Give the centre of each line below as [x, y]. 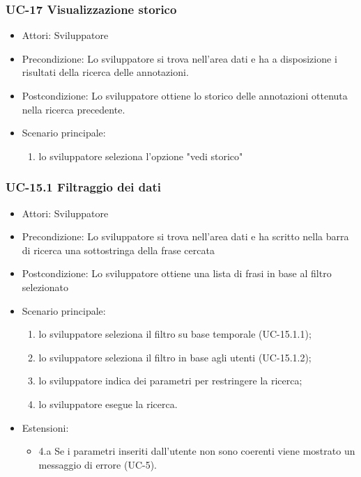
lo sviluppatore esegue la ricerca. [108, 404]
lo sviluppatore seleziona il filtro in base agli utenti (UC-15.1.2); [175, 357]
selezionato [45, 287]
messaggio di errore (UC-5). [98, 464]
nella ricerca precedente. [74, 109]
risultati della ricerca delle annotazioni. [105, 72]
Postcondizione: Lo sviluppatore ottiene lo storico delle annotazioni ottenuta [185, 95]
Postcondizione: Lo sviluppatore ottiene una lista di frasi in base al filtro [177, 273]
